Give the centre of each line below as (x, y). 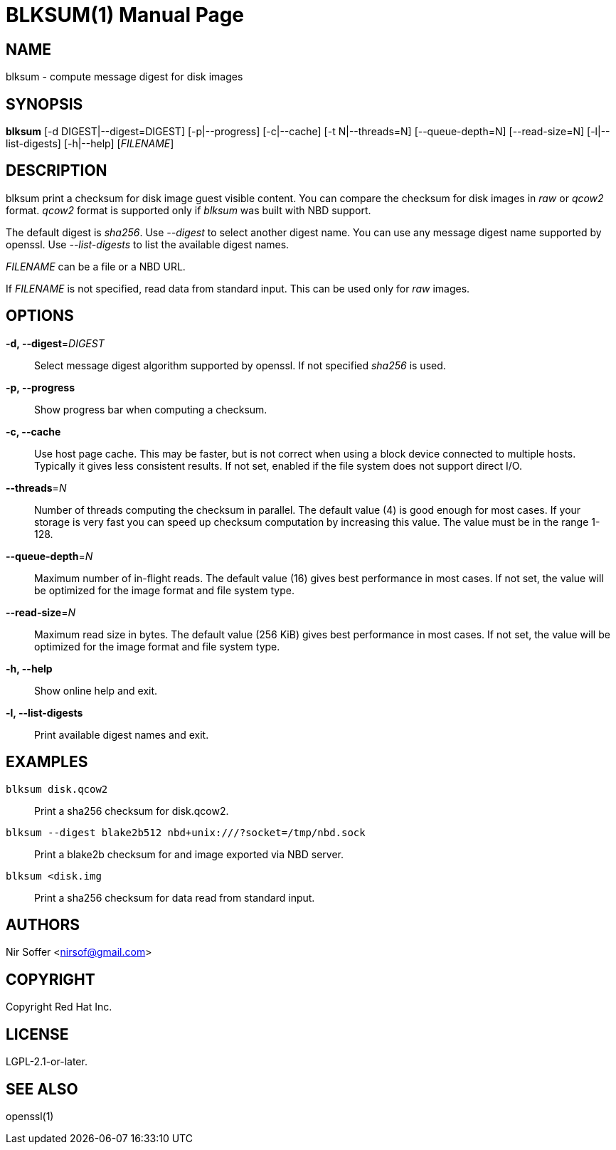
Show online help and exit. (96, 690)
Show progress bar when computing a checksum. (151, 409)
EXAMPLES (47, 762)
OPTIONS (40, 316)
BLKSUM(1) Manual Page (125, 15)
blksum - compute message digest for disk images (124, 77)
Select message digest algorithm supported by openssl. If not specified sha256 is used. (240, 365)
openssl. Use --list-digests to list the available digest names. (148, 244)
